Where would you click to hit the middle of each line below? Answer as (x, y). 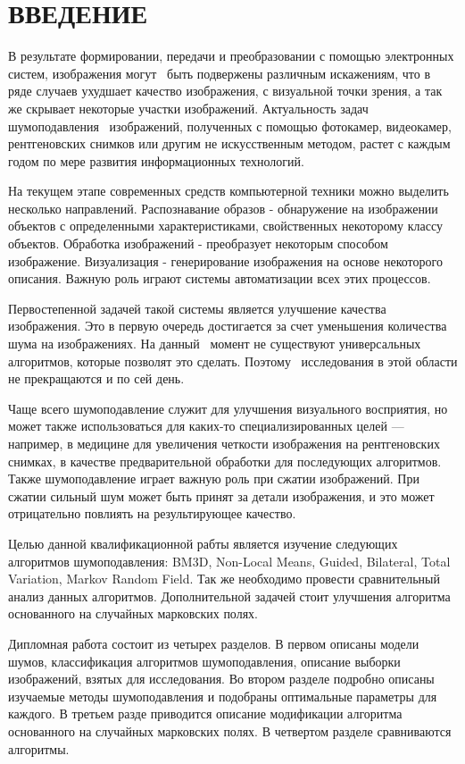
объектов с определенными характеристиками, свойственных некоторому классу (226, 226)
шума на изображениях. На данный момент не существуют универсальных (215, 344)
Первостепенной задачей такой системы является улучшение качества (197, 308)
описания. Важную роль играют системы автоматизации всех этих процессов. (220, 278)
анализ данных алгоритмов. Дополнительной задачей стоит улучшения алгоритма (229, 596)
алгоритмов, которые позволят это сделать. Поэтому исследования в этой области (233, 361)
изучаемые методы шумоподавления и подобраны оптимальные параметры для (223, 696)
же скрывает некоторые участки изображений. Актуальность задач (188, 108)
